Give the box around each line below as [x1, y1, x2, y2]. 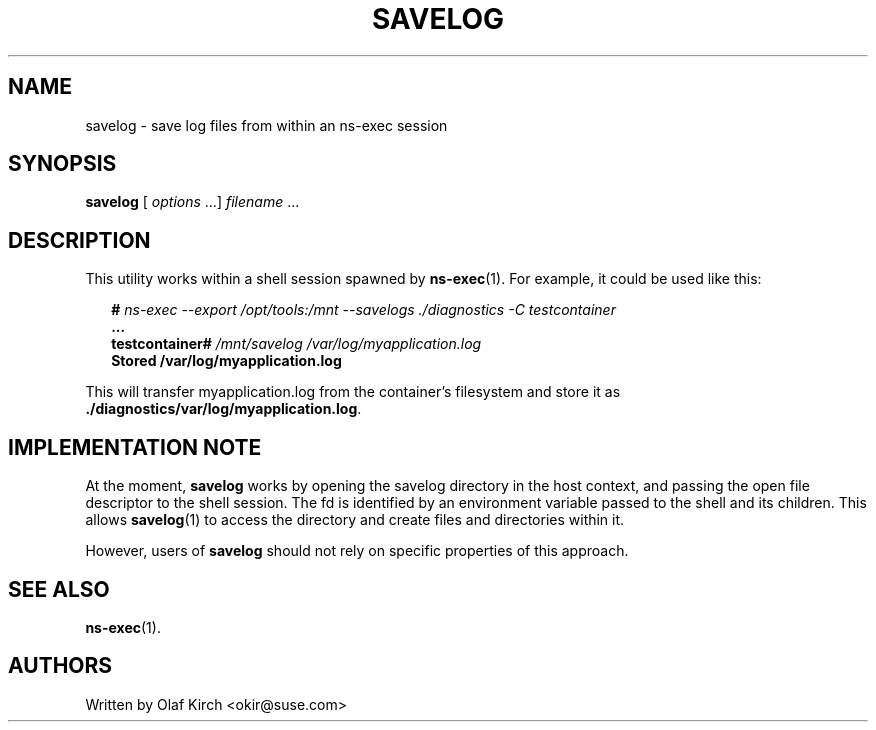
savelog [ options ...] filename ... [85, 193, 300, 211]
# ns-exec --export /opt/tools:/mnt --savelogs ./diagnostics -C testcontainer [111, 301, 616, 319]
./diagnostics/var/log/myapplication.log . [85, 400, 362, 418]
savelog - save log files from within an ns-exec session [85, 116, 448, 134]
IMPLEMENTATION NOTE [8, 434, 262, 460]
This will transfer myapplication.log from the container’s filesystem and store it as [85, 383, 621, 401]
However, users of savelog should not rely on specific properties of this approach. [85, 542, 629, 560]
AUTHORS [8, 653, 113, 679]
